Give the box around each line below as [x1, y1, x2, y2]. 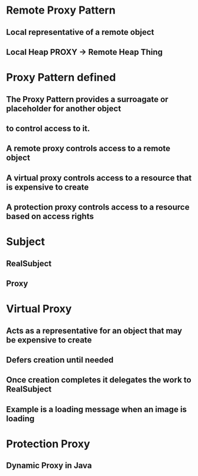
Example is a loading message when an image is [6, 404, 187, 414]
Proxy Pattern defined [6, 71, 116, 84]
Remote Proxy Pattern [6, 4, 116, 17]
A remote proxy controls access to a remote [6, 144, 171, 154]
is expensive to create [6, 182, 89, 192]
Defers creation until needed [6, 355, 114, 365]
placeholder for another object [6, 103, 121, 113]
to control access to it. [6, 123, 90, 133]
